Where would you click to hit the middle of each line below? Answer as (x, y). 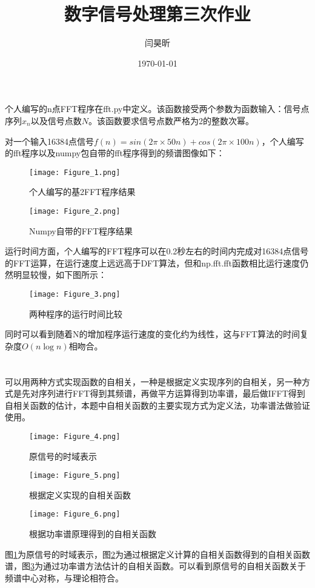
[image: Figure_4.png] (75, 436)
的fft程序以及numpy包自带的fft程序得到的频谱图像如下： (115, 153)
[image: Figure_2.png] (75, 211)
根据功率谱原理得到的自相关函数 (93, 534)
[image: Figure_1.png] (75, 172)
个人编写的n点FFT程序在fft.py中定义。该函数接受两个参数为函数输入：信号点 (157, 109)
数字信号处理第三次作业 (157, 14)
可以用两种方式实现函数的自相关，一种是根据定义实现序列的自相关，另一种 (153, 381)
